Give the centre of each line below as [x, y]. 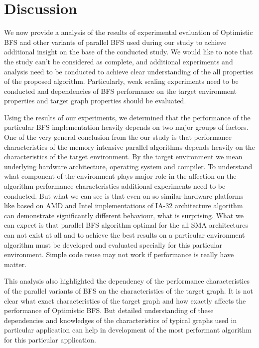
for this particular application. [50, 339]
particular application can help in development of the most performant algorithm [128, 330]
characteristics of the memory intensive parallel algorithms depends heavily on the [129, 147]
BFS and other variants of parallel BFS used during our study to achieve [115, 42]
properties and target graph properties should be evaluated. [95, 101]
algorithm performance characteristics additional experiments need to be [115, 186]
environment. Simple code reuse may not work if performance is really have [119, 254]
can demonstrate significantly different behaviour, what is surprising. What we [124, 215]
